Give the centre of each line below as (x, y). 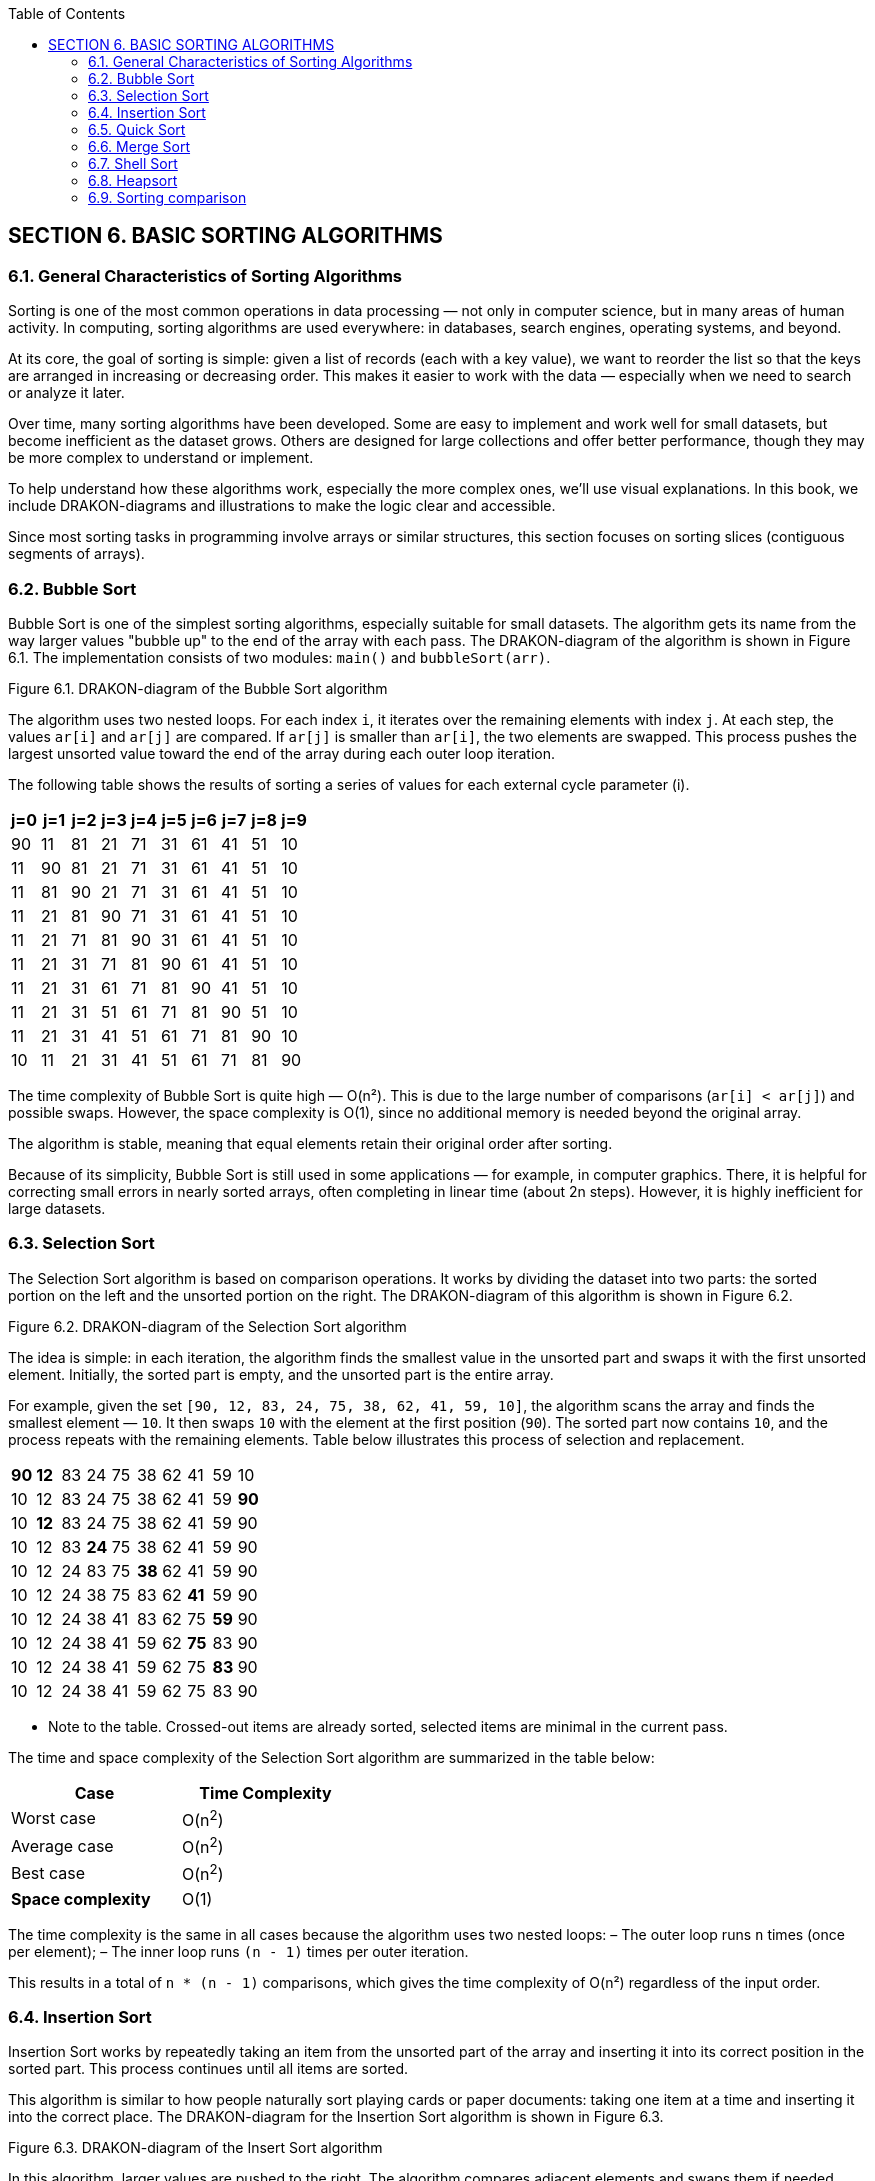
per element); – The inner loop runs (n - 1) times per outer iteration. (238, 1951)
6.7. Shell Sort (133, 163)
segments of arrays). (76, 554)
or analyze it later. (66, 393)
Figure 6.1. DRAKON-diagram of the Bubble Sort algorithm (198, 688)
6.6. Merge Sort (139, 146)
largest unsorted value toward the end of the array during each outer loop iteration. (282, 753)
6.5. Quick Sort (137, 129)
